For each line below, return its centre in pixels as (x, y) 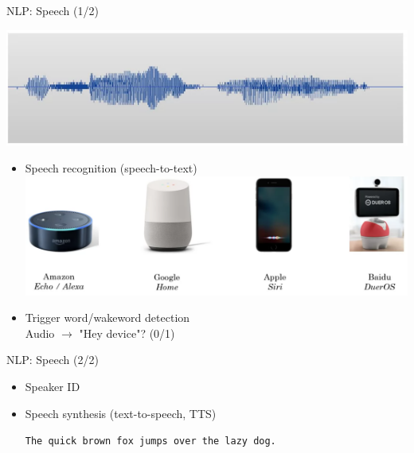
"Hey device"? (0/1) (127, 333)
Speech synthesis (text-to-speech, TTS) (121, 413)
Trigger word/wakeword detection (107, 317)
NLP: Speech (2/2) (53, 360)
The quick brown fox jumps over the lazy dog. (150, 441)
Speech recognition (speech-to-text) (111, 167)
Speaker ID (53, 386)
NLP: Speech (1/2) (53, 10)
